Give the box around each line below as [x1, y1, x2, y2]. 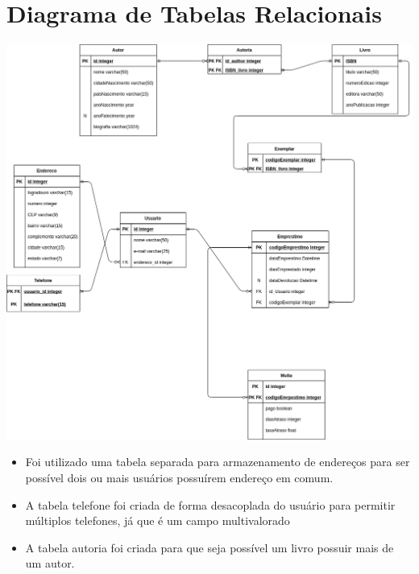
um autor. [25, 555, 75, 572]
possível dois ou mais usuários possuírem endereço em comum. [25, 469, 334, 486]
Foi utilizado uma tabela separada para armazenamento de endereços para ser [25, 453, 410, 470]
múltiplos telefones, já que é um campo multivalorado [25, 512, 290, 529]
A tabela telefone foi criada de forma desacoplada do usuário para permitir [25, 496, 396, 513]
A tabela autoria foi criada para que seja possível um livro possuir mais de [25, 539, 394, 555]
